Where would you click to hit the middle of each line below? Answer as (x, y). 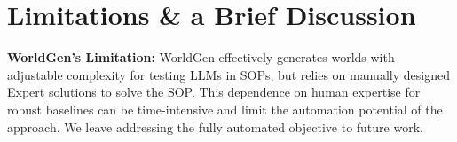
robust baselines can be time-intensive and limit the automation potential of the (225, 109)
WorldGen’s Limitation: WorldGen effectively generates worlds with (201, 57)
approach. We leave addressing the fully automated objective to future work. (215, 126)
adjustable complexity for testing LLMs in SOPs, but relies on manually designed (228, 74)
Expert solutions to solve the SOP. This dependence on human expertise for (214, 92)
